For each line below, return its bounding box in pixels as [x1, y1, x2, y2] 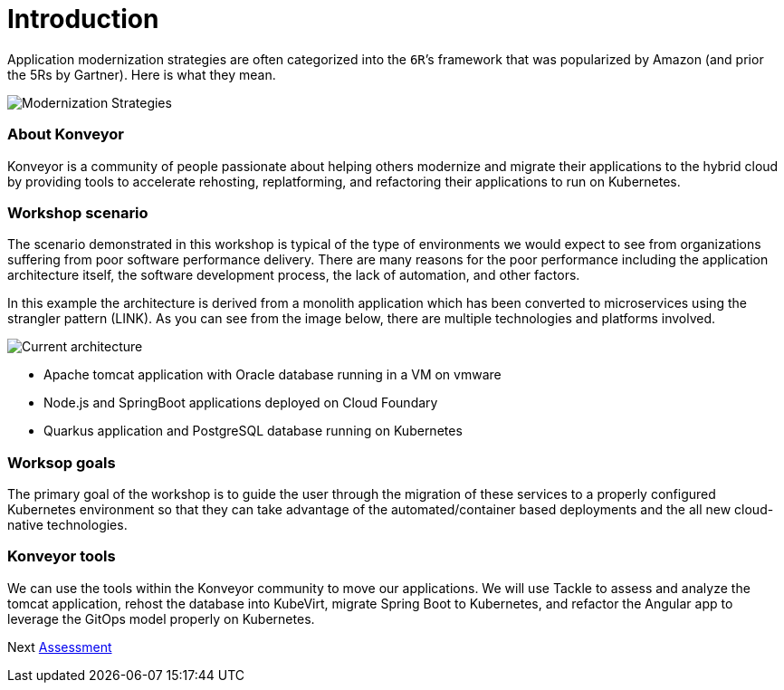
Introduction [7, 4, 159, 34]
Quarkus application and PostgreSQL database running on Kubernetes [43, 423, 463, 439]
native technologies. [7, 517, 128, 532]
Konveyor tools [7, 547, 116, 566]
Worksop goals [7, 453, 116, 472]
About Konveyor [7, 125, 124, 144]
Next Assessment [7, 638, 112, 655]
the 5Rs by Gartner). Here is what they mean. [7, 66, 276, 82]
